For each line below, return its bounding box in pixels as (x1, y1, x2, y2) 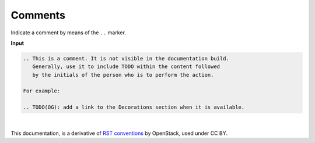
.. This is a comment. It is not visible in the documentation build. (23, 55, 230, 62)
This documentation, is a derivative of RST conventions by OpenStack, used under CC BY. (10, 130, 228, 137)
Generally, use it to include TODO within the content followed (32, 63, 220, 70)
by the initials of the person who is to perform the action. (32, 71, 214, 78)
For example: (23, 88, 61, 94)
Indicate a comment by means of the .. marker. (10, 29, 127, 36)
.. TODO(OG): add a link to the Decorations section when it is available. (23, 104, 245, 110)
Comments (10, 9, 65, 22)
